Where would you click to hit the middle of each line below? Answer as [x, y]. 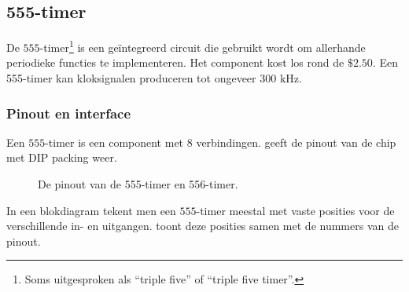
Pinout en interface [69, 113]
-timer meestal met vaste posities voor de [295, 210]
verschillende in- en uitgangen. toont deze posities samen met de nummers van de [203, 226]
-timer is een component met [114, 142]
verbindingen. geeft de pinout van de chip [296, 142]
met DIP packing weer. [62, 157]
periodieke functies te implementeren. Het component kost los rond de [175, 62]
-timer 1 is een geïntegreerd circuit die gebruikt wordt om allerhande [203, 46]
